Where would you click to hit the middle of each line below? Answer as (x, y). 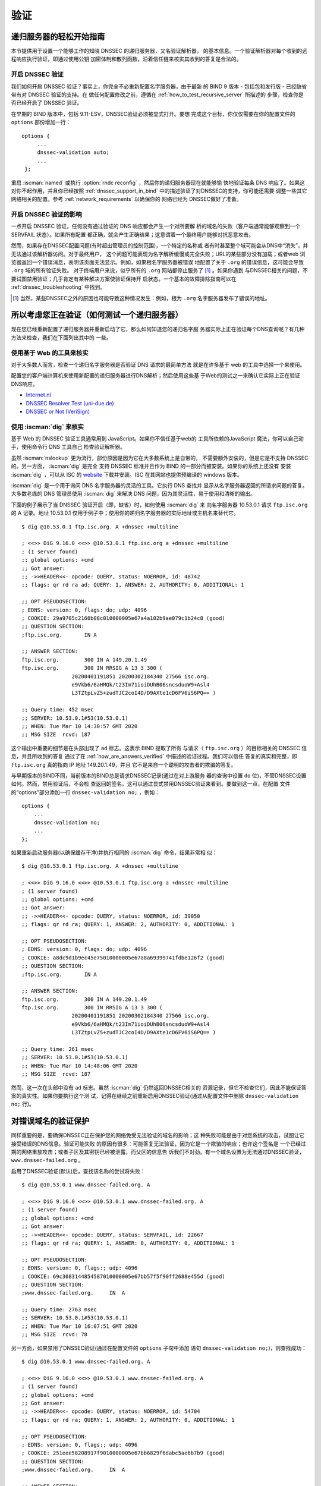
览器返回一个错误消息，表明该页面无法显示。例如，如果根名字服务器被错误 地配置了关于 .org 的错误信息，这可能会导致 (158, 262)
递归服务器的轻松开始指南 (58, 37)
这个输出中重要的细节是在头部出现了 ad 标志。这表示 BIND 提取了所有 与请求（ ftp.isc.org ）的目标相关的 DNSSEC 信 (159, 748)
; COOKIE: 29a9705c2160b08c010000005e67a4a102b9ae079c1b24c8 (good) (123, 618)
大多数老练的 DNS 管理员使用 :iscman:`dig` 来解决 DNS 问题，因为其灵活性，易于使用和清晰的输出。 (133, 494)
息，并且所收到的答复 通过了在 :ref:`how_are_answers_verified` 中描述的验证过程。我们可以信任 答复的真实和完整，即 (154, 756)
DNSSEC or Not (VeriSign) (58, 411)
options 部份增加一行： (41, 122)
